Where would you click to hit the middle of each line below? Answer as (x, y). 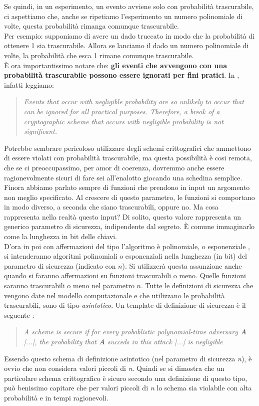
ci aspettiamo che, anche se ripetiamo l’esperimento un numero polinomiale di (123, 16)
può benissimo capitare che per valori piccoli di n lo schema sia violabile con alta (128, 388)
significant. (40, 131)
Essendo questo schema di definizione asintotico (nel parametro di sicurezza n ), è (128, 358)
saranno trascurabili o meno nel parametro (69, 285)
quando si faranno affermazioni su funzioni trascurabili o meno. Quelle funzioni (125, 275)
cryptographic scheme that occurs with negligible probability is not (123, 121)
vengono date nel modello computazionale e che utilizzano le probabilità (114, 295)
